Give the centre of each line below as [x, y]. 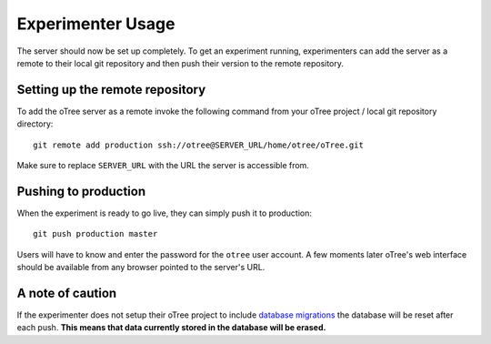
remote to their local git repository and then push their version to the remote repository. [180, 63]
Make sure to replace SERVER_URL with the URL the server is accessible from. [163, 166]
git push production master [95, 234]
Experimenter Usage [96, 24]
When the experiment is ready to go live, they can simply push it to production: [165, 213]
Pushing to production [81, 191]
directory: [35, 124]
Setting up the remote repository [111, 90]
